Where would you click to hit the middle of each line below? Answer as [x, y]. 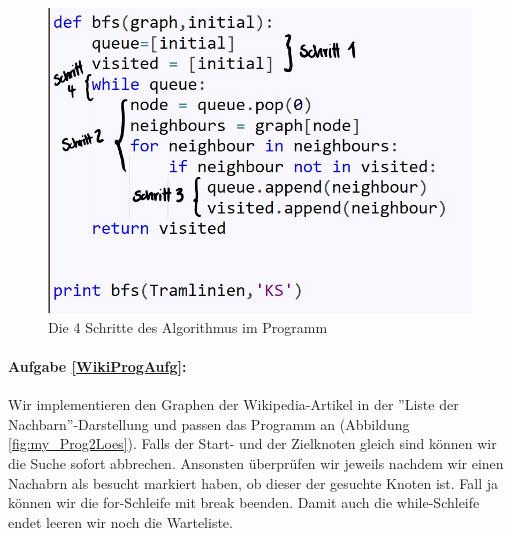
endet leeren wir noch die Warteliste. [120, 521]
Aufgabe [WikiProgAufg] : [97, 365]
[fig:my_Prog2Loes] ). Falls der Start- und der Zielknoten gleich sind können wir [252, 443]
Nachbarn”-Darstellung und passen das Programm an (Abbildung [209, 423]
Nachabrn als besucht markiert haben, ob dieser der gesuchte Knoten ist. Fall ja [253, 482]
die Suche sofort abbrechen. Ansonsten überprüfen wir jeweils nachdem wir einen [256, 462]
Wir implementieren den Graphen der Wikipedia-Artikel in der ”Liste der [233, 404]
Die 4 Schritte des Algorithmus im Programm [188, 326]
